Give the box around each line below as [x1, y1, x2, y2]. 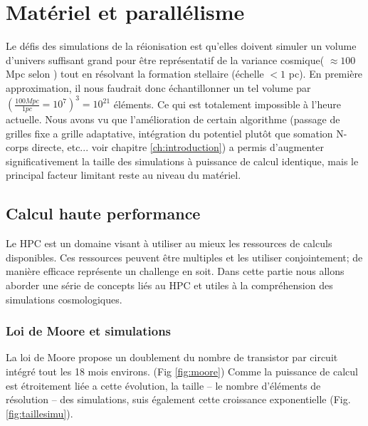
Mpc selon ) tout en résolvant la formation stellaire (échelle [6, 66, 264, 81]
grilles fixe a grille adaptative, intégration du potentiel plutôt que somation [6, 125, 333, 140]
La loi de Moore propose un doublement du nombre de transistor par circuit [6, 350, 338, 365]
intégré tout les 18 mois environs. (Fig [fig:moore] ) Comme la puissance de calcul [6, 363, 358, 378]
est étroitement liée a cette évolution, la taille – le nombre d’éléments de [6, 378, 321, 393]
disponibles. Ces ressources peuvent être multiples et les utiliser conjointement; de [6, 249, 363, 264]
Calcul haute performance [6, 202, 201, 224]
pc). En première [288, 66, 363, 81]
